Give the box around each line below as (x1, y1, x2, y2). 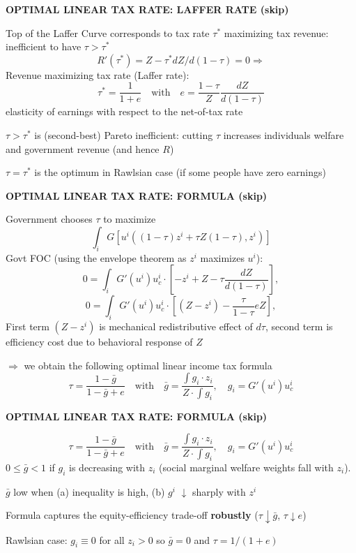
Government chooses (6, 212, 93, 226)
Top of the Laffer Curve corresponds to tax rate (6, 25, 210, 40)
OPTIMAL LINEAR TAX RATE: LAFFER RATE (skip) (6, 2, 289, 16)
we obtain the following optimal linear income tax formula (24, 357, 272, 372)
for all (99, 532, 125, 547)
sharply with (192, 484, 246, 499)
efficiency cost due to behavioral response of (6, 334, 193, 349)
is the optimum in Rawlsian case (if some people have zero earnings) (34, 165, 326, 179)
